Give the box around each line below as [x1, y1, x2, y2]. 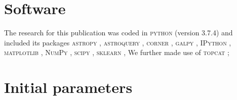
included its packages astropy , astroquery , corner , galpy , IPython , [4, 37, 231, 47]
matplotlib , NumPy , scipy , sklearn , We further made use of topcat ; [4, 47, 229, 58]
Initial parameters [4, 77, 133, 97]
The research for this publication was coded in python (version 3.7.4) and [4, 27, 233, 38]
